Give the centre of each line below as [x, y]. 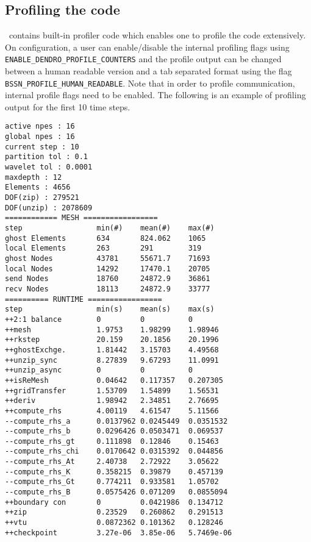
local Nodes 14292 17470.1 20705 [108, 269]
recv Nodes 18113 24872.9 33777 [108, 289]
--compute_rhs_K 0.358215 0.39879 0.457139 [114, 472]
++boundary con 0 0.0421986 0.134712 [114, 502]
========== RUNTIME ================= [84, 299]
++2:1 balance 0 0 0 [99, 319]
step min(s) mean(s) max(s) [110, 309]
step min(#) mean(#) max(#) [110, 228]
